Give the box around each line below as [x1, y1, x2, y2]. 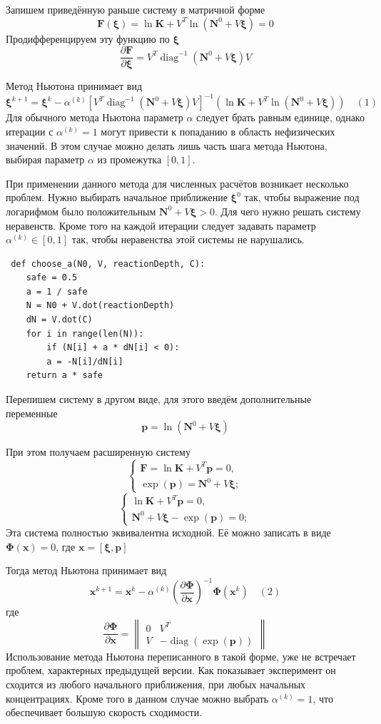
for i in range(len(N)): [26, 328, 144, 339]
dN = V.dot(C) [26, 315, 93, 325]
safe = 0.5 [26, 272, 78, 283]
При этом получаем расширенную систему [6, 444, 190, 459]
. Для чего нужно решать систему [214, 203, 361, 218]
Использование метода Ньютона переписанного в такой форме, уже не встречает [6, 648, 356, 663]
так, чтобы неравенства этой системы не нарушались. [71, 232, 305, 247]
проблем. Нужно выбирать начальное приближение [6, 190, 228, 205]
